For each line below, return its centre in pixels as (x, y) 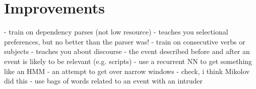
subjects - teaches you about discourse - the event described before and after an (127, 51)
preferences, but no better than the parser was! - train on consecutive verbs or (125, 41)
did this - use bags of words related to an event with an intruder (104, 81)
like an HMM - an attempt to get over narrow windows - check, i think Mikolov (127, 71)
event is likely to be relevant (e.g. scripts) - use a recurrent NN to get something (128, 61)
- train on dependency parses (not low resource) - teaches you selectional (116, 32)
